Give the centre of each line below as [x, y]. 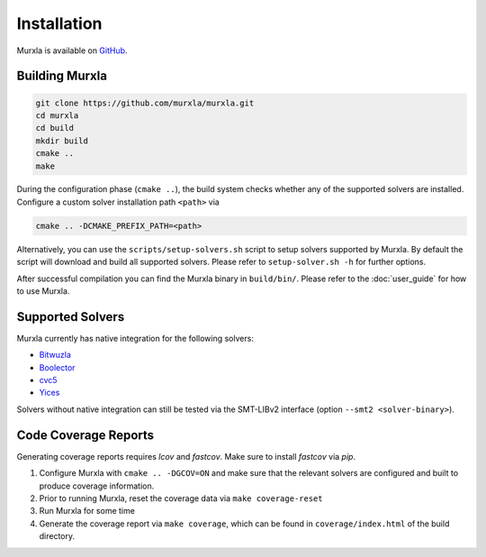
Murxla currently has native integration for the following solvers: [135, 338]
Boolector [57, 367]
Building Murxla [62, 76]
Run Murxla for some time [87, 511]
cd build [55, 128]
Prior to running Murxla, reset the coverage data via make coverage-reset [181, 498]
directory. [57, 536]
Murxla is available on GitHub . [72, 50]
